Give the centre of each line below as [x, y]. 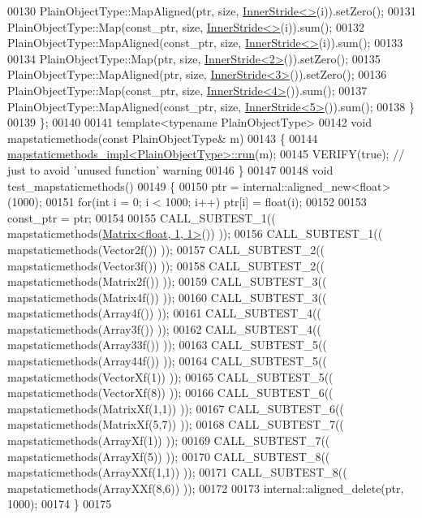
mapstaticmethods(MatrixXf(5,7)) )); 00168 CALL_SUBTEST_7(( [176, 424]
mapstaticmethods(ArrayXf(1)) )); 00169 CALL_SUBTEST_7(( [169, 440]
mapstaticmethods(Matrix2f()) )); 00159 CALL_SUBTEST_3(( [167, 281]
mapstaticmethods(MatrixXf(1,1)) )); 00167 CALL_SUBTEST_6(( [176, 408]
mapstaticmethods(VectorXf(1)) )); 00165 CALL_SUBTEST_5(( [170, 376]
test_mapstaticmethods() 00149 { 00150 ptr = [123, 186]
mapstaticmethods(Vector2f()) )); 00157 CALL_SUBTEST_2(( [166, 249]
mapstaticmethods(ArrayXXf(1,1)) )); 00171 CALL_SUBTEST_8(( [177, 472]
